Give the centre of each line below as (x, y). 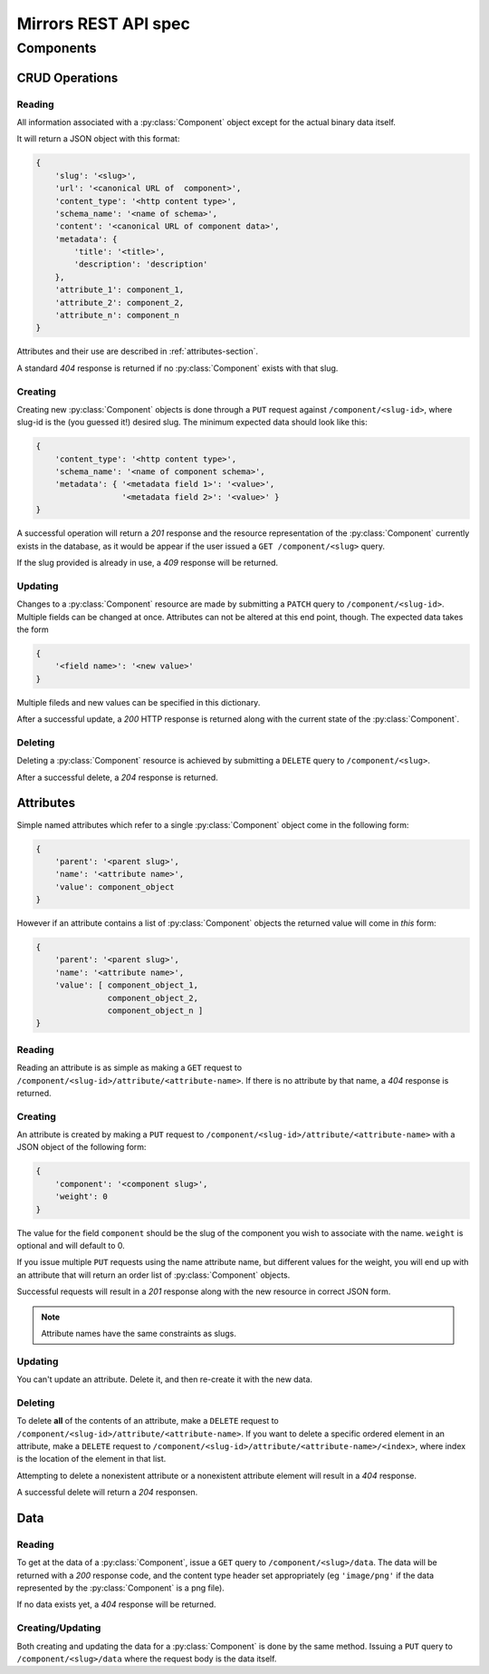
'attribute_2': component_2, (120, 302)
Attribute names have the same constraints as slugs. (139, 1333)
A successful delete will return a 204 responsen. (107, 1493)
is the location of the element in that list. (91, 1459)
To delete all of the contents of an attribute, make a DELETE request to (148, 1421)
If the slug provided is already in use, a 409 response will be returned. (148, 563)
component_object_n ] (155, 1011)
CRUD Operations (67, 78)
